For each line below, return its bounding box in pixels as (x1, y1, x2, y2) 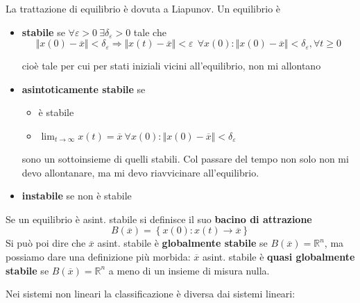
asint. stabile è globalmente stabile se (97, 236, 268, 250)
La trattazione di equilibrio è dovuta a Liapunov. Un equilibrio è (6, 1, 281, 15)
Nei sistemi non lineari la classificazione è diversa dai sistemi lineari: (6, 286, 295, 301)
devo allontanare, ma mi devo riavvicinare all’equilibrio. (22, 165, 259, 179)
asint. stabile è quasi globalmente (203, 249, 355, 263)
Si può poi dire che (6, 236, 86, 250)
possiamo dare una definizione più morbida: (6, 249, 191, 263)
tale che (133, 24, 166, 39)
